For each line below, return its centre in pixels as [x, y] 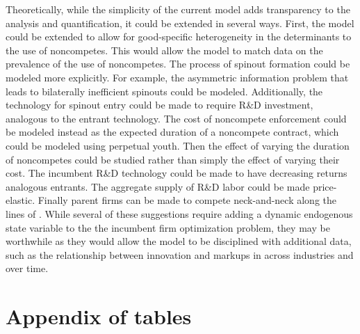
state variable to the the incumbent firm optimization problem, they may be [168, 227]
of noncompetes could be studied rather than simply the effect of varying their [173, 159]
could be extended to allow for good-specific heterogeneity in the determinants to [179, 37]
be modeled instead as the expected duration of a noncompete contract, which [172, 132]
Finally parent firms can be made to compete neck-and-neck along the [187, 200]
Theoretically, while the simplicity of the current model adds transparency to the [178, 9]
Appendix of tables [99, 316]
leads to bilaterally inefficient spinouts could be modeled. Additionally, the [164, 91]
